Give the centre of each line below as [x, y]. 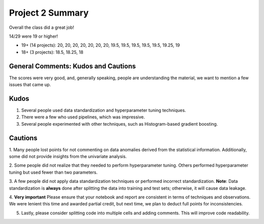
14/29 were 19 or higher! [33, 36]
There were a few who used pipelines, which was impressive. [83, 117]
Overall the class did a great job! [42, 27]
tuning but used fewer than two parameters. [53, 172]
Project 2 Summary [49, 13]
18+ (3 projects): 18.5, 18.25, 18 [52, 52]
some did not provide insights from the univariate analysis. [68, 156]
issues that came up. [30, 85]
